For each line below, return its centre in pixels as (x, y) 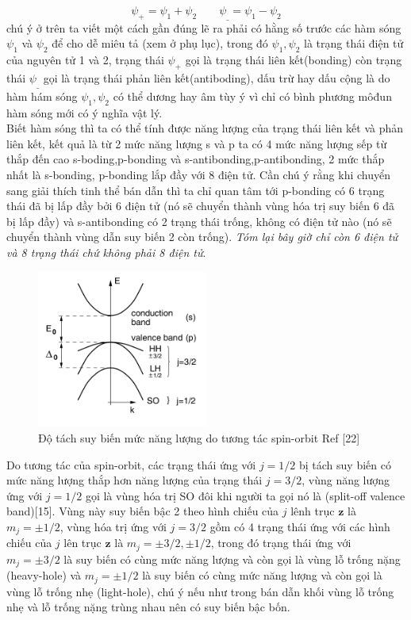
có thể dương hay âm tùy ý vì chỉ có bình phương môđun (252, 96)
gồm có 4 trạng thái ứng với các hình (300, 526)
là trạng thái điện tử (354, 43)
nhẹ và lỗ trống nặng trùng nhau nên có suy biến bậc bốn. (148, 607)
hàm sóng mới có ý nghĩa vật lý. (85, 112)
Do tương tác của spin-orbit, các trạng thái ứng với (131, 464)
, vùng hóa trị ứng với (113, 526)
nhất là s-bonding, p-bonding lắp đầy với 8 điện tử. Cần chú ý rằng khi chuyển (198, 174)
